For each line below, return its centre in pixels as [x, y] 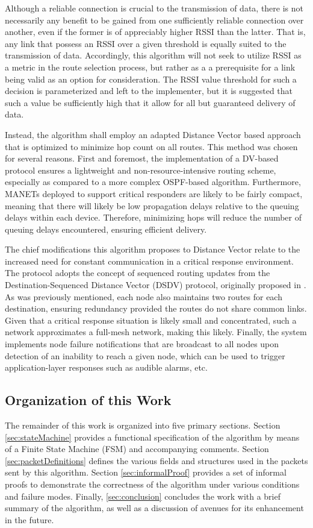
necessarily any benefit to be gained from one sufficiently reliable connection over [154, 20]
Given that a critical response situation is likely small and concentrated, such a [151, 320]
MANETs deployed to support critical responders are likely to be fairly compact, [154, 193]
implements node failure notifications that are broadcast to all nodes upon [142, 344]
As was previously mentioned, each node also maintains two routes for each [144, 296]
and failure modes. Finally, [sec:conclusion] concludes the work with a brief [143, 496]
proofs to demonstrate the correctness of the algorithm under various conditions [152, 484]
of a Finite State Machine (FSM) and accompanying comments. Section [137, 449]
